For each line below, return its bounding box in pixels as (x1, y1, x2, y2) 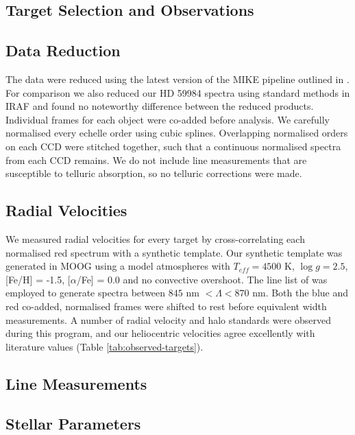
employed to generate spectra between (5, 285, 166, 300)
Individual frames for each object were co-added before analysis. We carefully (5, 112, 330, 126)
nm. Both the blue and (252, 285, 349, 300)
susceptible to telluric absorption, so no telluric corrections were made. (5, 166, 302, 180)
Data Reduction (5, 40, 121, 61)
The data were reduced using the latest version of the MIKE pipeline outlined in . (5, 71, 350, 86)
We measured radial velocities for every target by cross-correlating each (5, 231, 305, 246)
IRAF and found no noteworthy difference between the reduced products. (5, 99, 314, 113)
